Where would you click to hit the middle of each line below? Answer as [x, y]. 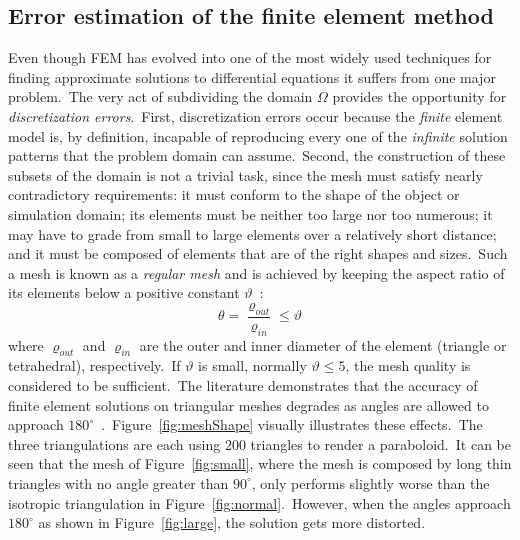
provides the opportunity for [419, 96]
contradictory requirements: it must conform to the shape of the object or [234, 194]
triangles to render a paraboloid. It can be [380, 443]
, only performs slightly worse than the [370, 482]
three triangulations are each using [114, 443]
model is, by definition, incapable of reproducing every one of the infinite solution [258, 135]
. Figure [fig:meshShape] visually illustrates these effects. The [292, 424]
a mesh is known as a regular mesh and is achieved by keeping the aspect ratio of [256, 272]
